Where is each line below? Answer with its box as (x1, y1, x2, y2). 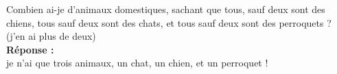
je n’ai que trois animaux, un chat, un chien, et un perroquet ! (6, 56, 268, 70)
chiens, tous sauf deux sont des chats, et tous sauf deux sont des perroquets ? (6, 15, 332, 29)
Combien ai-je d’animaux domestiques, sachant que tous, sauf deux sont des (6, 2, 325, 16)
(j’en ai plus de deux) (6, 29, 96, 43)
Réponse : (6, 42, 54, 56)
